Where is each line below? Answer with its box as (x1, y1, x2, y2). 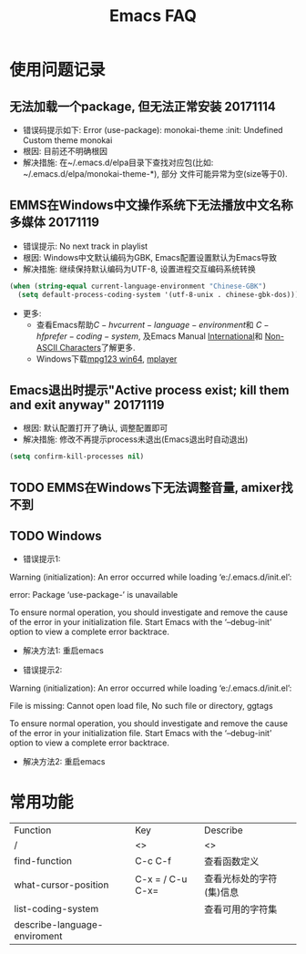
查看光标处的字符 (204, 872, 278, 885)
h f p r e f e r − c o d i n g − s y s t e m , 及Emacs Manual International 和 (36, 330, 263, 342)
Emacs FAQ (108, 5, 198, 26)
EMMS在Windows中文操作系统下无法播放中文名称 (9, 198, 293, 213)
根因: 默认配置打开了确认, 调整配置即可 (22, 423, 168, 434)
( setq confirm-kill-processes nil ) (9, 452, 145, 461)
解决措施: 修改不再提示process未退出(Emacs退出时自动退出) (22, 434, 249, 445)
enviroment (14, 930, 63, 943)
